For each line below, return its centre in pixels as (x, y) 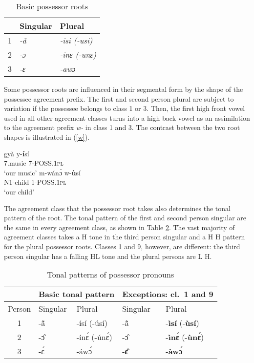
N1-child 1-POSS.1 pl (35, 182)
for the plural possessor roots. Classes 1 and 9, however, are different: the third (122, 246)
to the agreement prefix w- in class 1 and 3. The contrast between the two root (122, 127)
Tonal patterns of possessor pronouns (111, 275)
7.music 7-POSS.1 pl (34, 163)
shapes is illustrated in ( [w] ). (47, 137)
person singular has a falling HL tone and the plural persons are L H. (108, 256)
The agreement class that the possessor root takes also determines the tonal (117, 208)
